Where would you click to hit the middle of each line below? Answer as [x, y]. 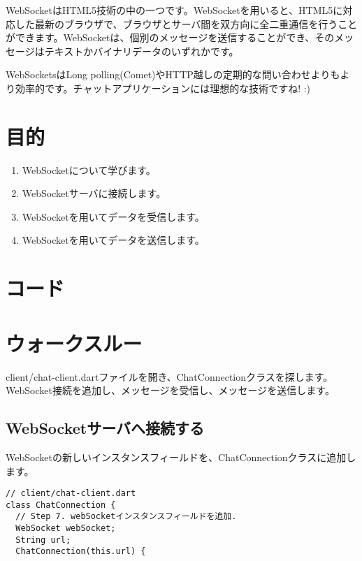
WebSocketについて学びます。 [89, 169]
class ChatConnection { [61, 505]
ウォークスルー [74, 343]
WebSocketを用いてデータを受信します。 [113, 216]
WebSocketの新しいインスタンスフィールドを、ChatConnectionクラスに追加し [181, 457]
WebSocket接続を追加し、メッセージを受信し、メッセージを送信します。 [170, 390]
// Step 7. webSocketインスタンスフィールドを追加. [126, 517]
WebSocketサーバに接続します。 [94, 193]
